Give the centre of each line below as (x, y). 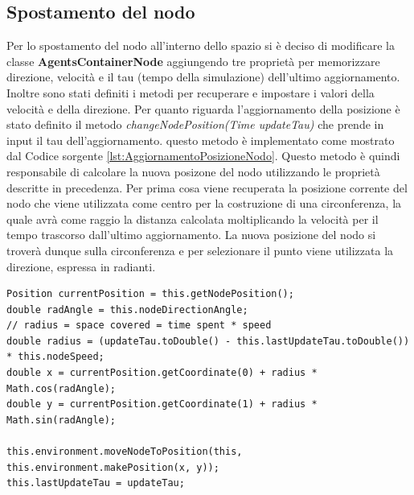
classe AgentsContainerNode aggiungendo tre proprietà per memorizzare (193, 61)
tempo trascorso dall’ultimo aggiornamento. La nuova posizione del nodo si (191, 235)
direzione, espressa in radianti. (81, 266)
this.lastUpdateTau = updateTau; (96, 483)
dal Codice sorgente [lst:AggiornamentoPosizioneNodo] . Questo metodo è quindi (203, 156)
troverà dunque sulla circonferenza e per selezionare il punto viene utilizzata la (200, 250)
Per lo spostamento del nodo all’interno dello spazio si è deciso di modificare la (201, 45)
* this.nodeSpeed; (55, 357)
